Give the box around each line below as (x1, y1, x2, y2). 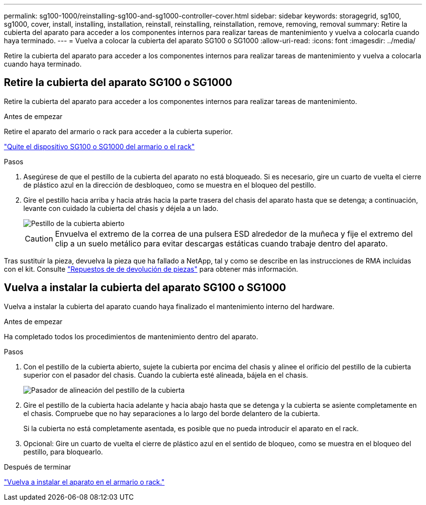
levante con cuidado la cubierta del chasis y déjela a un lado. (23, 204, 219, 212)
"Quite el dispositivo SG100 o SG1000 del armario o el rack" (4, 142, 195, 151)
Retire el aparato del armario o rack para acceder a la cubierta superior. (4, 127, 233, 136)
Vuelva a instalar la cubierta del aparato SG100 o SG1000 (4, 281, 286, 294)
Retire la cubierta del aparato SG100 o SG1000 (4, 76, 232, 89)
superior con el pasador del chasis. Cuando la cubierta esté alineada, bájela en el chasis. (23, 370, 308, 379)
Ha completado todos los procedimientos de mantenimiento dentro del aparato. (4, 332, 258, 341)
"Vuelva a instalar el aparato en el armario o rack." (4, 477, 165, 486)
